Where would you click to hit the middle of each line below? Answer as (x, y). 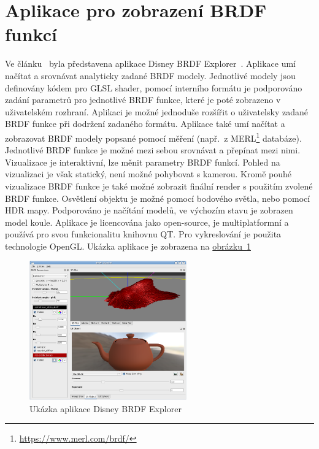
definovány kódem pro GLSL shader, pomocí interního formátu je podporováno (154, 87)
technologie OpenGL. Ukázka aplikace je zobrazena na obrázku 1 (128, 246)
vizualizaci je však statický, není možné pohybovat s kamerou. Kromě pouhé (148, 174)
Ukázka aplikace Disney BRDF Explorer (106, 408)
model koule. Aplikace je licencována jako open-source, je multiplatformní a (147, 222)
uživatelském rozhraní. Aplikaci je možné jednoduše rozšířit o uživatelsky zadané (156, 111)
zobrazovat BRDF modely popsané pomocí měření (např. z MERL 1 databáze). (153, 137)
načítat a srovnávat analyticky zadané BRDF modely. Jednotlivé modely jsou (150, 75)
